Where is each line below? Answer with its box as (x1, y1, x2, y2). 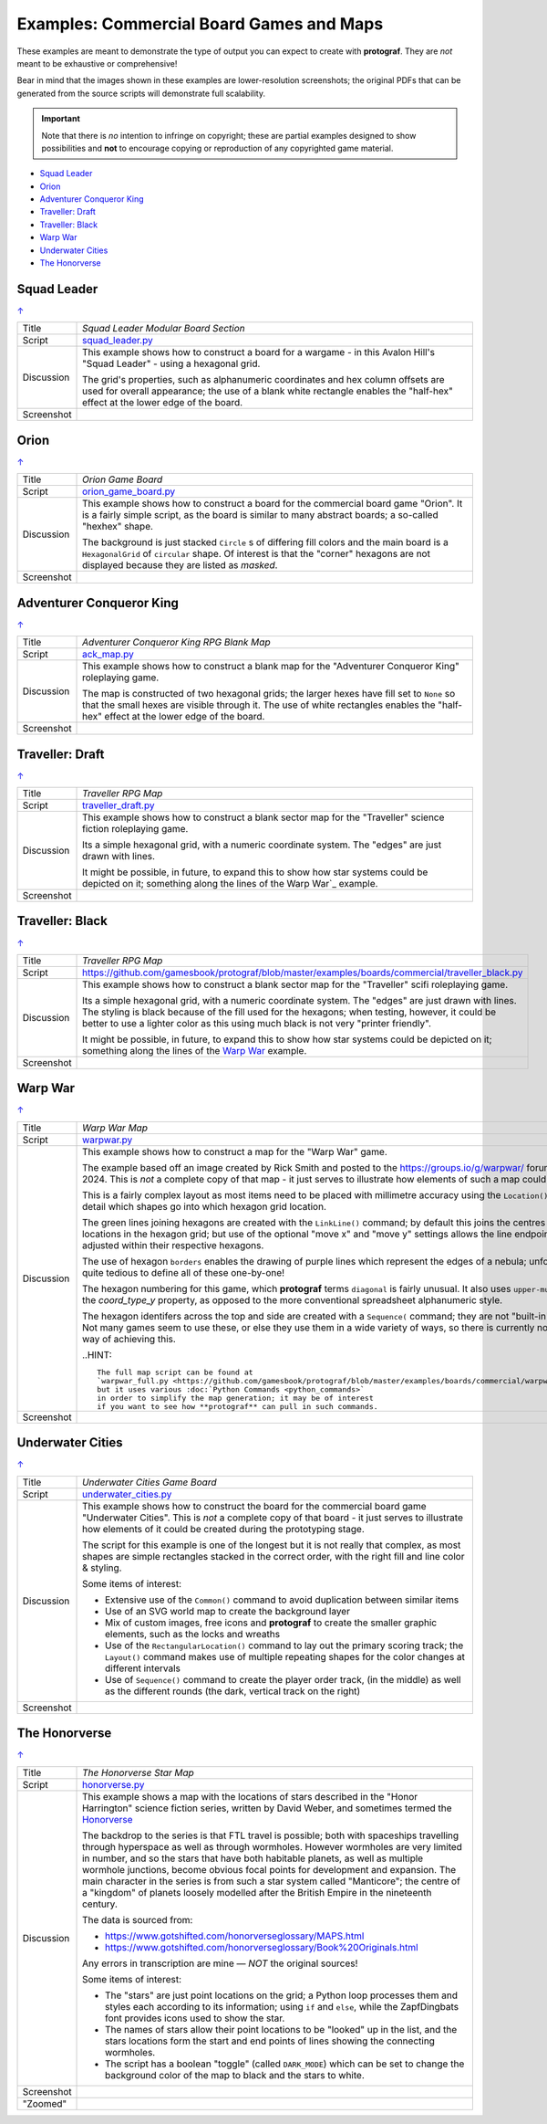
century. (82, 1898, 119, 1910)
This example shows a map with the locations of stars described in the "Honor (82, 1790, 418, 1803)
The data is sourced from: (82, 1913, 193, 1926)
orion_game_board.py (82, 485, 176, 498)
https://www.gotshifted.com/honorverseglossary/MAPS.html (105, 1929, 365, 1942)
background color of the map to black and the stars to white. (105, 2068, 365, 2081)
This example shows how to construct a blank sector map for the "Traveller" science (82, 811, 445, 824)
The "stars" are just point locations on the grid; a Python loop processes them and (105, 1989, 458, 2002)
